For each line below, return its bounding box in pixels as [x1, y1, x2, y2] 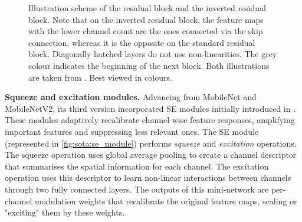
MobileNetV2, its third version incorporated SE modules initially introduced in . [5, 102, 296, 114]
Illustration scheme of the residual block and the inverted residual [28, 2, 266, 14]
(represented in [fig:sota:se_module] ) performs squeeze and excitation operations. [5, 137, 297, 149]
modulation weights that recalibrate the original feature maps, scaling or [34, 194, 297, 207]
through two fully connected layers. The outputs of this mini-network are [5, 183, 269, 195]
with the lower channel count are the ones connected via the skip [28, 25, 263, 37]
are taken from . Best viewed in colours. [28, 71, 172, 83]
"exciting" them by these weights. [5, 206, 125, 218]
